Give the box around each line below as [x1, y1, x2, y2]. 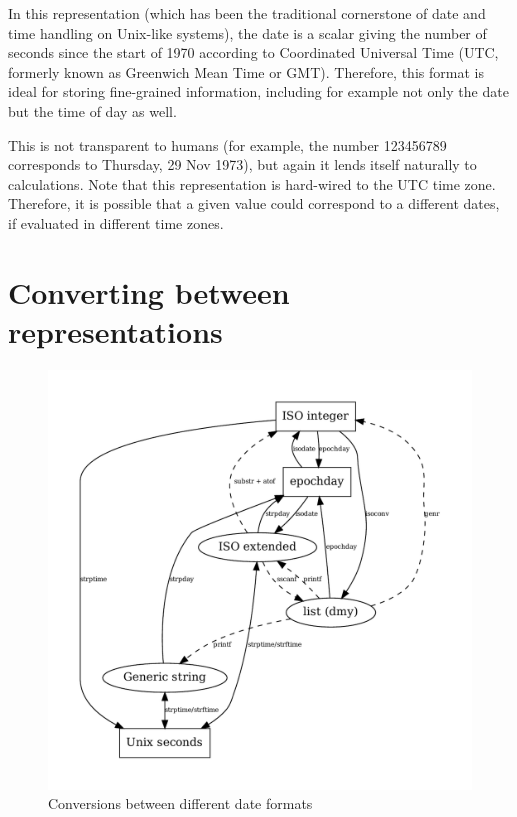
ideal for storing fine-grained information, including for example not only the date [8, 81, 509, 102]
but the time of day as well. [8, 100, 177, 121]
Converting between [8, 271, 290, 312]
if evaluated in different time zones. [8, 212, 224, 233]
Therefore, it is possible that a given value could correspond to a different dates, [8, 193, 500, 214]
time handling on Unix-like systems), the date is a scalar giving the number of [8, 22, 487, 43]
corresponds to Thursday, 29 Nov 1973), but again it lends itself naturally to [8, 154, 477, 175]
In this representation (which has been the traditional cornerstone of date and [8, 3, 486, 23]
